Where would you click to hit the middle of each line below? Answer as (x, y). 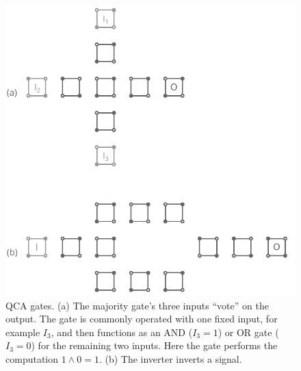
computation (32, 358)
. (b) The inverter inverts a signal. (170, 358)
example (23, 332)
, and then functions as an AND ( (122, 332)
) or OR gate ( (248, 332)
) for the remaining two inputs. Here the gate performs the (154, 345)
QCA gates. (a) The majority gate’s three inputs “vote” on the (137, 305)
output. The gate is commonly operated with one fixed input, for (142, 319)
